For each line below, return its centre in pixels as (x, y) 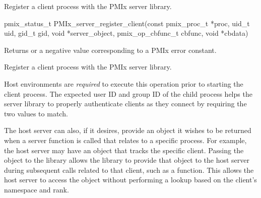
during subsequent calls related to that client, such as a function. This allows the (129, 170)
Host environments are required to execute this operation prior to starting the (124, 83)
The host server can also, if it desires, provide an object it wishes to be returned (128, 130)
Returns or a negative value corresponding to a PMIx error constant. (110, 50)
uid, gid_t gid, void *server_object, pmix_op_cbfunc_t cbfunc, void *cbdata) (126, 33)
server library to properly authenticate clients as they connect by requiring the (125, 104)
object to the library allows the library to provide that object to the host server (127, 160)
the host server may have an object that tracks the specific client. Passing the (124, 150)
